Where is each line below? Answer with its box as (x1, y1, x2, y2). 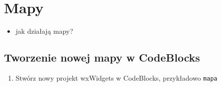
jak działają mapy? (15, 26, 74, 36)
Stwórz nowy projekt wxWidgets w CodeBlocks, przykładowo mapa (15, 72, 218, 83)
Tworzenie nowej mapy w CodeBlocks (4, 50, 200, 65)
